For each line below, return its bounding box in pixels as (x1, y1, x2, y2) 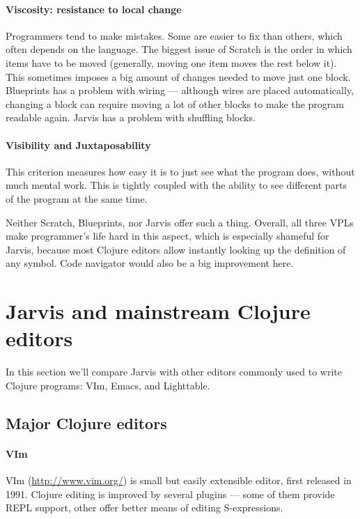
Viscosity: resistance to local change (6, 1, 182, 16)
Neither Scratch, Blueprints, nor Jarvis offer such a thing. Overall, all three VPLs (6, 215, 354, 229)
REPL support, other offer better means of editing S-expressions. (6, 500, 283, 515)
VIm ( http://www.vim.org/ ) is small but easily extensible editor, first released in (6, 472, 352, 487)
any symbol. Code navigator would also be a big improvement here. (6, 256, 294, 270)
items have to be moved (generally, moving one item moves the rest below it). (6, 55, 337, 70)
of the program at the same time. (6, 191, 148, 206)
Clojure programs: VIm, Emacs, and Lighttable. (6, 378, 210, 392)
